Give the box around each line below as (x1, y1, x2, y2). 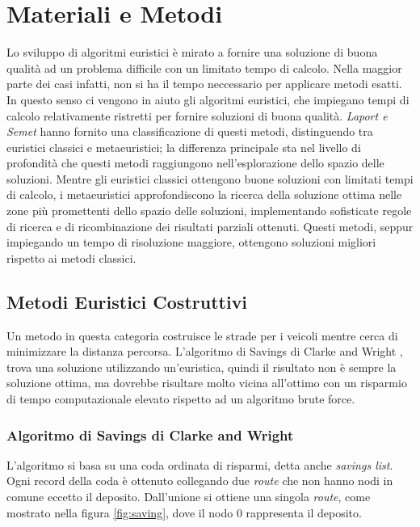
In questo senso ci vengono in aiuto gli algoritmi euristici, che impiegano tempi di (6, 91, 409, 108)
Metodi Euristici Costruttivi (6, 289, 248, 314)
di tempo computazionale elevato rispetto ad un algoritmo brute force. (6, 390, 355, 407)
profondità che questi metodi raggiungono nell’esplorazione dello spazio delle (6, 154, 384, 171)
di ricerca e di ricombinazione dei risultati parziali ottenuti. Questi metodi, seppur (6, 217, 414, 234)
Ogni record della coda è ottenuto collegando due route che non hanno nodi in (6, 472, 393, 489)
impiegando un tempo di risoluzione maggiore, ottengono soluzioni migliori (6, 234, 376, 251)
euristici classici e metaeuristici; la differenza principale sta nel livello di (6, 138, 361, 155)
